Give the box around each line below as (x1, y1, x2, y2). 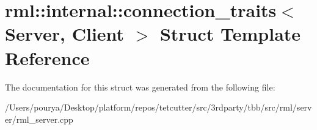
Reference (5, 45, 90, 70)
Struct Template (159, 21, 301, 46)
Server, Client (5, 21, 125, 46)
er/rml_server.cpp (5, 112, 73, 125)
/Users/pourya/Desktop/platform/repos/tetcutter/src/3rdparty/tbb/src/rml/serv (5, 101, 312, 114)
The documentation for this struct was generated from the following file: (5, 80, 275, 93)
